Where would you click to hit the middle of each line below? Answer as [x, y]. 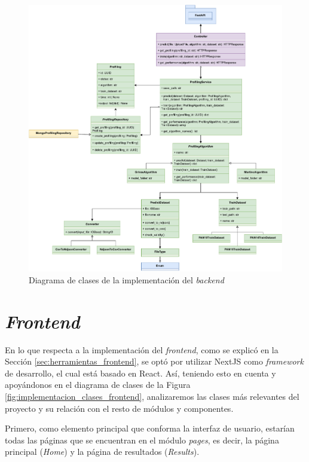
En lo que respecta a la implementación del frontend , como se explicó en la [142, 349]
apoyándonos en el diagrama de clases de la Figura [98, 385]
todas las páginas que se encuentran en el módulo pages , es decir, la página [142, 440]
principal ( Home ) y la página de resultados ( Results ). [102, 452]
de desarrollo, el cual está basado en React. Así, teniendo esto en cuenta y [140, 373]
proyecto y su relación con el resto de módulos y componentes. [119, 408]
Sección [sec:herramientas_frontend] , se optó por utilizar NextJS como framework [154, 361]
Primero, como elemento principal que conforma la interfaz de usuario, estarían [150, 428]
